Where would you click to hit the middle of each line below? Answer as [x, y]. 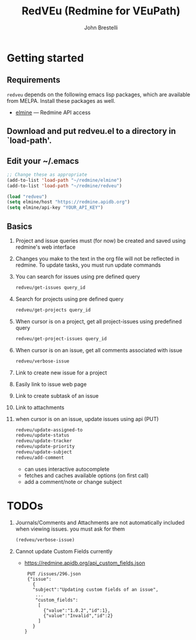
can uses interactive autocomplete [67, 469]
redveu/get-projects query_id [53, 310]
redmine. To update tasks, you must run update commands [88, 265]
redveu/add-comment [40, 458]
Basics [19, 226]
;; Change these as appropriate [47, 175]
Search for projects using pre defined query [70, 299]
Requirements [33, 80]
